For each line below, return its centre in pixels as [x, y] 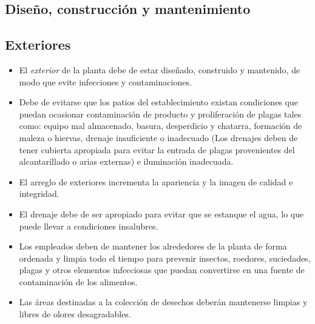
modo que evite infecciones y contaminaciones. [105, 81]
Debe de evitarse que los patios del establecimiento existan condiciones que [158, 102]
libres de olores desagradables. [75, 314]
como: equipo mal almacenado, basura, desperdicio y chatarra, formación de [161, 126]
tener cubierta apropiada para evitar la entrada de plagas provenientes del [157, 149]
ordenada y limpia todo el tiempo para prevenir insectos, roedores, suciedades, [165, 258]
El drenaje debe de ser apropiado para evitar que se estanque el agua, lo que [161, 213]
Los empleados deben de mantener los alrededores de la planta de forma [153, 246]
